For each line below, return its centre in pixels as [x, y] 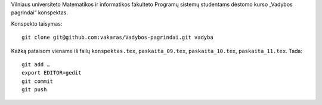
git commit [38, 81]
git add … [36, 64]
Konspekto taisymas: [37, 23]
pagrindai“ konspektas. [39, 13]
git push [34, 90]
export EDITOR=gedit [52, 73]
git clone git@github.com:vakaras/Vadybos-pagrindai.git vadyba [118, 38]
